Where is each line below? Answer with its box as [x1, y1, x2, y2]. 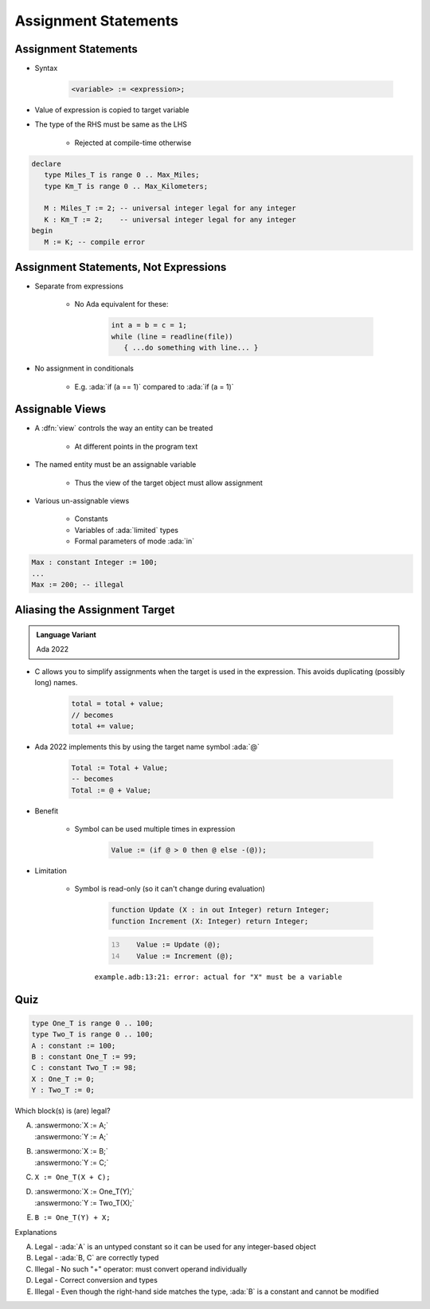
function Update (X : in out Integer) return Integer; [111, 905, 330, 915]
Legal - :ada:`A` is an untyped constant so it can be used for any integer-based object [34, 1241, 316, 1251]
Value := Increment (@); [136, 951, 234, 960]
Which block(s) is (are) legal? [14, 1106, 111, 1115]
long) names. [34, 678, 78, 688]
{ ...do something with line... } [123, 343, 259, 352]
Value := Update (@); [136, 940, 221, 950]
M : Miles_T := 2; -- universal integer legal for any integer [44, 204, 296, 213]
